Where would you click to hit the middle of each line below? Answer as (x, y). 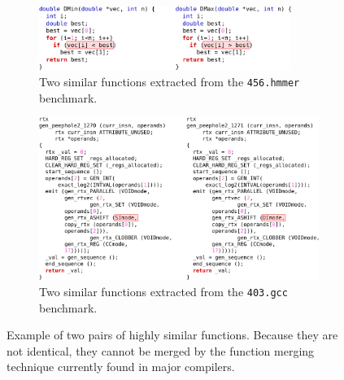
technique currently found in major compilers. (121, 367)
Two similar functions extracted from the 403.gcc (163, 291)
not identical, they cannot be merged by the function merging (161, 350)
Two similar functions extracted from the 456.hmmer (170, 82)
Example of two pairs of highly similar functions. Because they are (172, 335)
